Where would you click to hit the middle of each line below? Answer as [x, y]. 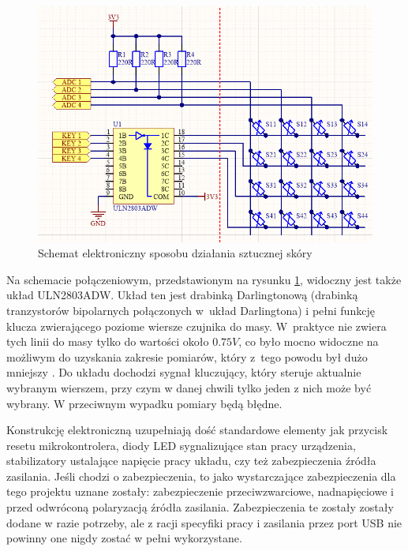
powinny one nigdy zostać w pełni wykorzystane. [124, 538]
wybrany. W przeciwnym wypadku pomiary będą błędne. [144, 403]
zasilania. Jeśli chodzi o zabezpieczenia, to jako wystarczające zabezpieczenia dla [201, 476]
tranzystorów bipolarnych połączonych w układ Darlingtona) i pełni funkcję [191, 310]
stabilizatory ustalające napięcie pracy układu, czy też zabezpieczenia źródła [191, 461]
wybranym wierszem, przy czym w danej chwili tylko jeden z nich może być [189, 387]
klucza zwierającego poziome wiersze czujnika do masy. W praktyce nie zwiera [197, 326]
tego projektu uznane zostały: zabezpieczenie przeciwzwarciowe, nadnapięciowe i [200, 491]
